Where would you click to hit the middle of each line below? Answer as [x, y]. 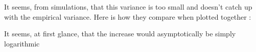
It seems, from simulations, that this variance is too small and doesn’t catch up [128, 7]
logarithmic [22, 43]
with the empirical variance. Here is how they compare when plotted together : [128, 16]
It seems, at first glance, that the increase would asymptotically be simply [120, 34]
